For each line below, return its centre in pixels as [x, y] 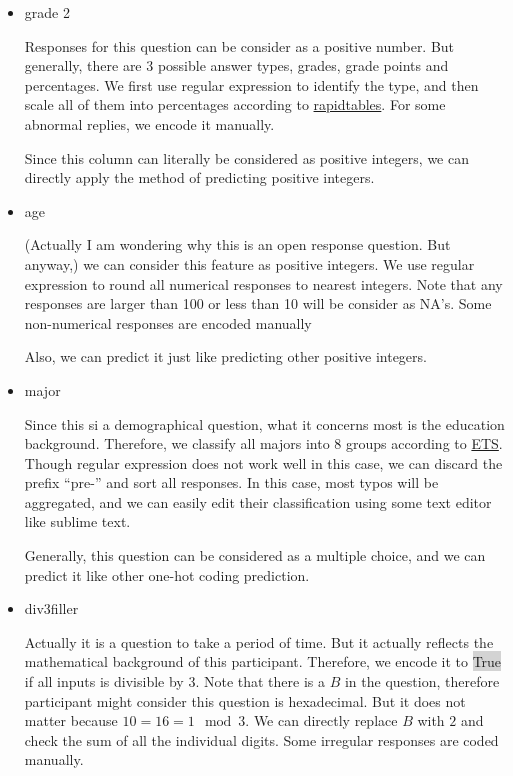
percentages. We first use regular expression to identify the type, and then [251, 84]
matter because [71, 720]
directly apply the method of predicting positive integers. [199, 177]
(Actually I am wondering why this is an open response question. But [237, 244]
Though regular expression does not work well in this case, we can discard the [263, 462]
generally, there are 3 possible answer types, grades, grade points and [236, 65]
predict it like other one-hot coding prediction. [167, 574]
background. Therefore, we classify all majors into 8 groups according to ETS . [263, 443]
